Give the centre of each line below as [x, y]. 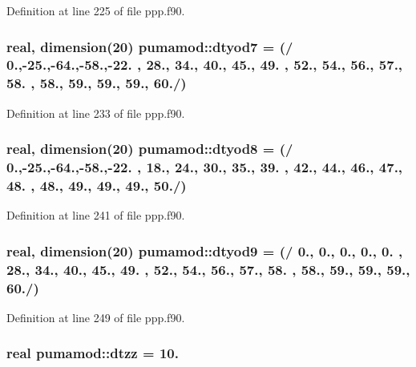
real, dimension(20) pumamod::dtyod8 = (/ [150, 149]
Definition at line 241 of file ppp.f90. [96, 215]
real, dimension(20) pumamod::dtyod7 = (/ [150, 46]
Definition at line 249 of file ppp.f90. [96, 317]
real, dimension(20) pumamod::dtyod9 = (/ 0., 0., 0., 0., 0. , [205, 250]
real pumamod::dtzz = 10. [93, 353]
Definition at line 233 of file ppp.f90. [96, 113]
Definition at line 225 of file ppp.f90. [96, 10]
